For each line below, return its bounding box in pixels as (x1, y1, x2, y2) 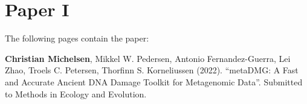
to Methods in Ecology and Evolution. (5, 87, 147, 100)
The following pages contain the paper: (5, 32, 149, 44)
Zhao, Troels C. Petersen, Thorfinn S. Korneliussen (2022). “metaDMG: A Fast (5, 64, 299, 76)
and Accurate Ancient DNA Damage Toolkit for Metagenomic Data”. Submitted (5, 75, 303, 88)
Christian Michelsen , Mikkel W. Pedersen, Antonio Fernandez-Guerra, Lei (5, 52, 291, 64)
